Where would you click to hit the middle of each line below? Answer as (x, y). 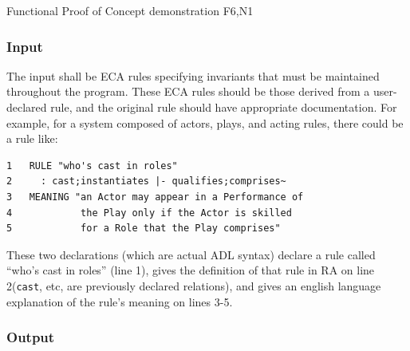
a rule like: (32, 138)
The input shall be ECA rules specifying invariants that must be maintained (193, 75)
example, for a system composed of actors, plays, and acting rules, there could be (205, 122)
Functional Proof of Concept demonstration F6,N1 (130, 10)
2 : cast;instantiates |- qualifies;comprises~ (146, 181)
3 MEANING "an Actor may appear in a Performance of (155, 197)
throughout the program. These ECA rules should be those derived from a (188, 91)
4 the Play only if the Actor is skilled (149, 213)
